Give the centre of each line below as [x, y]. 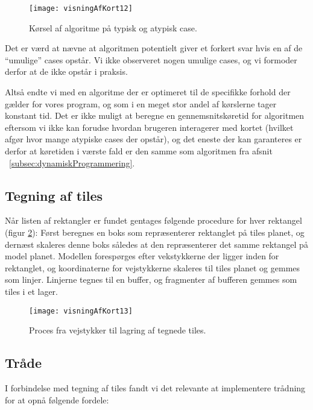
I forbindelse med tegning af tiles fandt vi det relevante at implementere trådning [155, 388]
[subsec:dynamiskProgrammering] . [72, 162]
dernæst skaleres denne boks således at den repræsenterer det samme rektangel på [156, 244]
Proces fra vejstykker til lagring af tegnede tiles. [118, 330]
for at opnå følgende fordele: [57, 399]
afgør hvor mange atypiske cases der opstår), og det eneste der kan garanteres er [153, 139]
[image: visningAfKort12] [81, 8]
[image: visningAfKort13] [81, 311]
